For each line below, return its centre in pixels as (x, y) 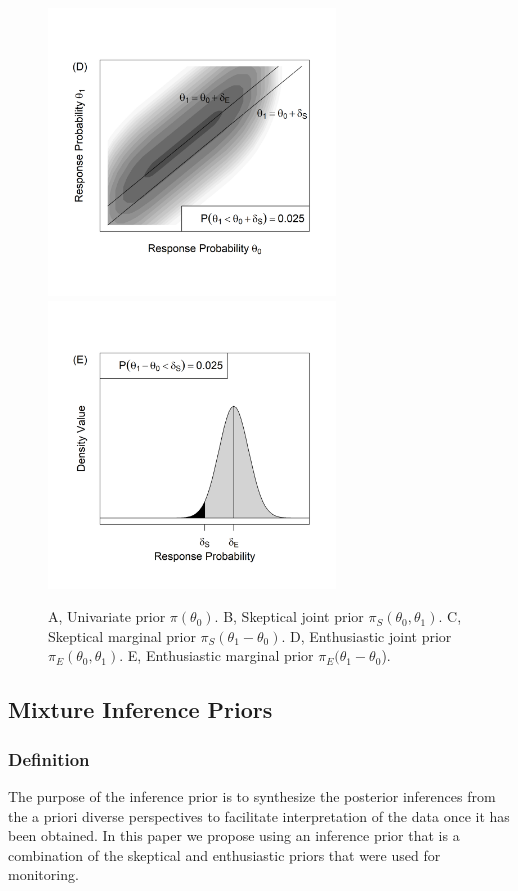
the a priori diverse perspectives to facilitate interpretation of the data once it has (259, 815)
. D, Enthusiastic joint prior (366, 635)
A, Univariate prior (107, 616)
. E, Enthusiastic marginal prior (216, 655)
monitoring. (43, 874)
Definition (49, 758)
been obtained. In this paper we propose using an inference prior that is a (234, 835)
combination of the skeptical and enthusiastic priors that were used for (224, 854)
